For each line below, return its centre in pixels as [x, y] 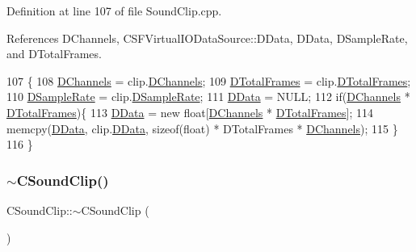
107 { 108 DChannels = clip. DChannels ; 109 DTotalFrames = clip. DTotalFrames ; [209, 80]
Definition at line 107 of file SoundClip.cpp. [114, 10]
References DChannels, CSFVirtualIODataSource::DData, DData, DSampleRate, [207, 38]
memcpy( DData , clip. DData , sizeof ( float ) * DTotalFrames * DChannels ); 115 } [202, 128]
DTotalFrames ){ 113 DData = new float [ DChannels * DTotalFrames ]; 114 [190, 112]
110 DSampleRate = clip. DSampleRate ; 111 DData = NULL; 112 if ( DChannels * [208, 97]
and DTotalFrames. [54, 54]
